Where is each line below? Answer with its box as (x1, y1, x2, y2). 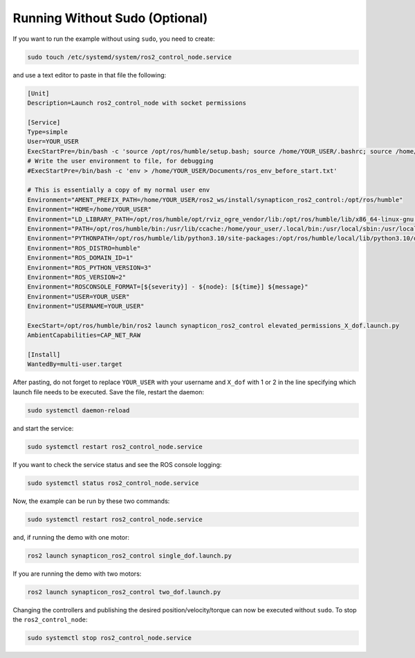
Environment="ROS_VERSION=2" (27, 273, 127, 281)
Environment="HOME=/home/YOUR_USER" (27, 205, 152, 214)
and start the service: (12, 424, 74, 432)
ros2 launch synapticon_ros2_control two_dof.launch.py (27, 588, 221, 596)
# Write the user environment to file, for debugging (27, 157, 214, 165)
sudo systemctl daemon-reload (27, 406, 130, 414)
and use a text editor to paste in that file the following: (12, 71, 167, 79)
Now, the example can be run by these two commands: (12, 497, 170, 505)
